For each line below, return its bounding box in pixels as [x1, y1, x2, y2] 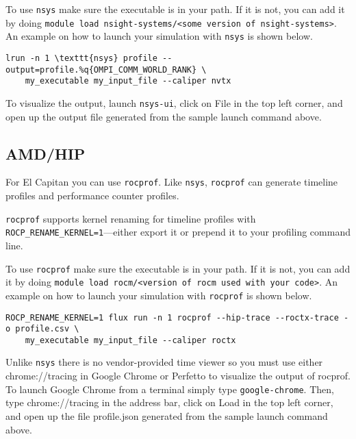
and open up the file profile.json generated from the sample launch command [5, 408, 328, 423]
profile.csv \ [15, 324, 79, 334]
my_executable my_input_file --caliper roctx [25, 335, 236, 345]
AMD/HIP [5, 142, 86, 164]
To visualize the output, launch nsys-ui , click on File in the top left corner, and [5, 95, 343, 110]
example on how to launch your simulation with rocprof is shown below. [5, 288, 312, 302]
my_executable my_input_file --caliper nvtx [25, 76, 231, 86]
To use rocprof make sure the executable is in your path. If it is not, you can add [5, 261, 351, 275]
